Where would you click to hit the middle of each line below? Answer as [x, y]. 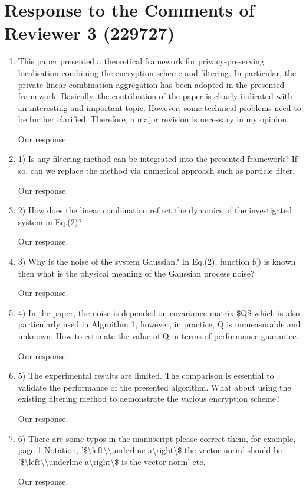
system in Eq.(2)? [50, 221]
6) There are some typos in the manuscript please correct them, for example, [157, 438]
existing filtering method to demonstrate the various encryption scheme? [149, 399]
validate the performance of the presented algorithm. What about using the [154, 387]
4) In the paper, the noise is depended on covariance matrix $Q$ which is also [159, 312]
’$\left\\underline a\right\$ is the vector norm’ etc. [112, 461]
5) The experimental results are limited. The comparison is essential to [146, 375]
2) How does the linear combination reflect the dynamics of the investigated [155, 210]
